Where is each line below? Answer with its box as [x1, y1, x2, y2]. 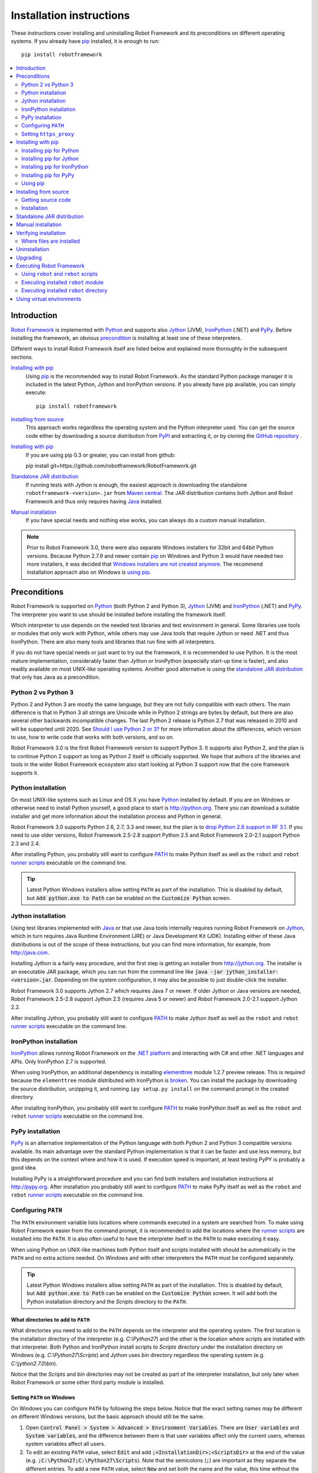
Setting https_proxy [21, 130, 75, 137]
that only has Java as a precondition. [11, 673, 100, 681]
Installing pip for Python [21, 147, 79, 154]
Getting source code [21, 196, 71, 203]
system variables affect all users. [25, 1441, 106, 1448]
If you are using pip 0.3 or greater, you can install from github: [25, 451, 176, 458]
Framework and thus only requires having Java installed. [25, 498, 163, 505]
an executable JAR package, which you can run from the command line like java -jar [11, 968, 223, 975]
